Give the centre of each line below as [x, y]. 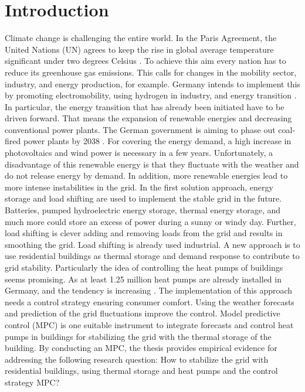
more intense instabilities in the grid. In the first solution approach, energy [139, 187]
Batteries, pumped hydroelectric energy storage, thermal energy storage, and [143, 210]
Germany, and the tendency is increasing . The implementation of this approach [149, 290]
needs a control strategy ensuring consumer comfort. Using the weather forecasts [150, 301]
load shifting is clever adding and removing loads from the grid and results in [144, 233]
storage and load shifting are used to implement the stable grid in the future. [143, 198]
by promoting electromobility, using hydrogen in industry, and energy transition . [151, 95]
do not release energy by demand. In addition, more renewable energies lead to [146, 175]
